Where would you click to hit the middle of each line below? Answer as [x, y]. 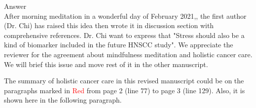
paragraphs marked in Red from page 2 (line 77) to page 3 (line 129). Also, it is [125, 90]
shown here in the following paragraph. [63, 100]
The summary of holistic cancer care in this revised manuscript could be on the [124, 81]
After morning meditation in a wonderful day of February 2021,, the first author [125, 16]
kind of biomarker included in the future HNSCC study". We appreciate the [119, 45]
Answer [15, 6]
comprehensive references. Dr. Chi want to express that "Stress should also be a [124, 35]
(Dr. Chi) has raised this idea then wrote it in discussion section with [109, 25]
